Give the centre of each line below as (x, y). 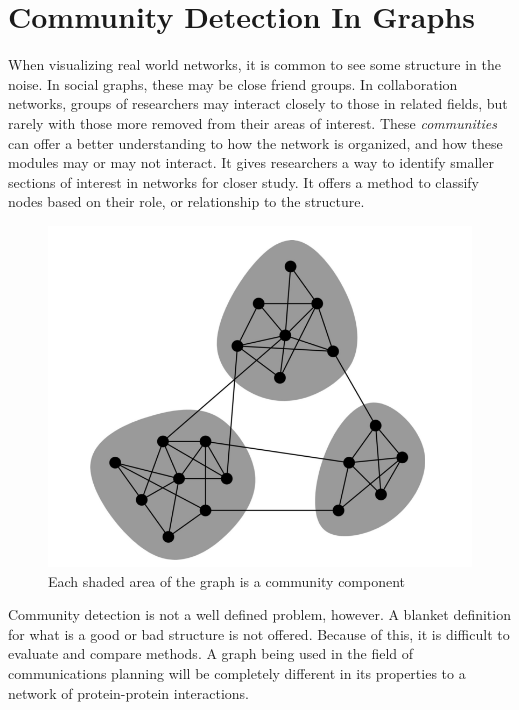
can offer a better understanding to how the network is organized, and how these (255, 142)
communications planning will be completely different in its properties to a (237, 672)
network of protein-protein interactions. (128, 692)
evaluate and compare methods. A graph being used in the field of (211, 653)
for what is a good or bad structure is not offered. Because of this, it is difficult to (259, 633)
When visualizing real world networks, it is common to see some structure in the (254, 64)
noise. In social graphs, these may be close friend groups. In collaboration (233, 83)
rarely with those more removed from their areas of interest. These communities (252, 122)
